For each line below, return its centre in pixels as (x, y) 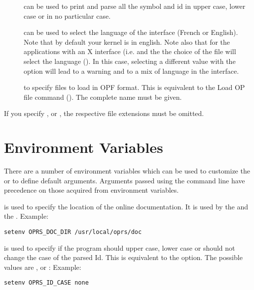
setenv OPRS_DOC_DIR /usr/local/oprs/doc (73, 232)
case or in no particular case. (67, 15)
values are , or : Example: (43, 267)
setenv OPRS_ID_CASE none (46, 283)
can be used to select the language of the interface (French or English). (131, 32)
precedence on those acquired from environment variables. (91, 190)
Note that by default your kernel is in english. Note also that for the (127, 42)
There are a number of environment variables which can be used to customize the (127, 171)
